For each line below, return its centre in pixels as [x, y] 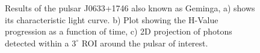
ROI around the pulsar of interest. [145, 43]
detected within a [37, 43]
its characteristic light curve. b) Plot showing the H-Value [112, 19]
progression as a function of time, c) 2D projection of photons [119, 31]
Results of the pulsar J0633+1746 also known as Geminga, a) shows [130, 8]
